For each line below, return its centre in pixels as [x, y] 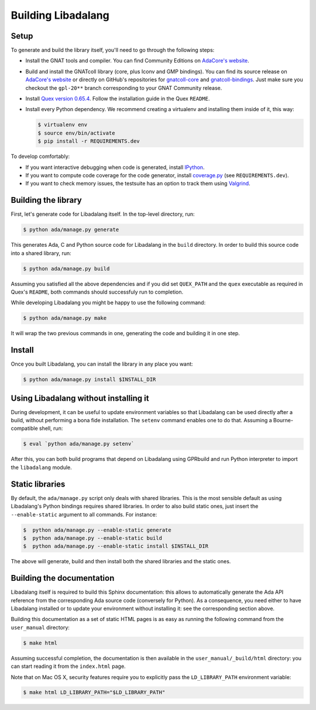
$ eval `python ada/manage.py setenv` [79, 444]
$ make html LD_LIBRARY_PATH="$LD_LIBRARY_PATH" [94, 692]
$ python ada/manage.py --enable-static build [92, 538]
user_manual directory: [40, 627]
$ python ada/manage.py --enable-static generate [97, 530]
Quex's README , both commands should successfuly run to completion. [97, 292]
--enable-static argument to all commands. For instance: [84, 514]
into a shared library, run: [41, 253]
